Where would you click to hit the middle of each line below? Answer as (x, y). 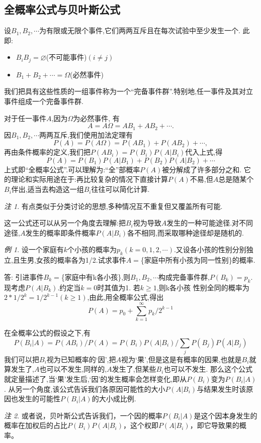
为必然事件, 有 (96, 118)
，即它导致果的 (214, 425)
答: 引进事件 (24, 276)
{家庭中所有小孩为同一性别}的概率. (198, 260)
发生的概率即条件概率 (61, 232)
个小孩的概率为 (92, 249)
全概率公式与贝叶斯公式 (62, 9)
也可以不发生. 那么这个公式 (208, 369)
